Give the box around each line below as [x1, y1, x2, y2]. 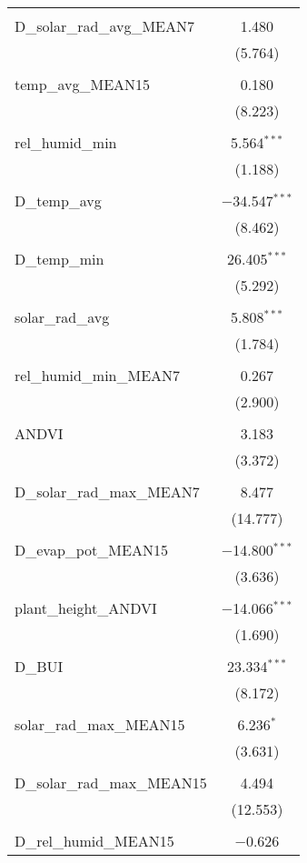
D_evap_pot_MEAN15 [15, 539, 168, 560]
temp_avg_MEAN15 [15, 74, 151, 95]
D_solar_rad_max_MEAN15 [15, 772, 207, 793]
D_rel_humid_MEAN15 [15, 830, 174, 851]
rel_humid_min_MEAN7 [15, 365, 181, 386]
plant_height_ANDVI [15, 597, 157, 618]
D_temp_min [15, 248, 104, 269]
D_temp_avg [15, 190, 102, 211]
